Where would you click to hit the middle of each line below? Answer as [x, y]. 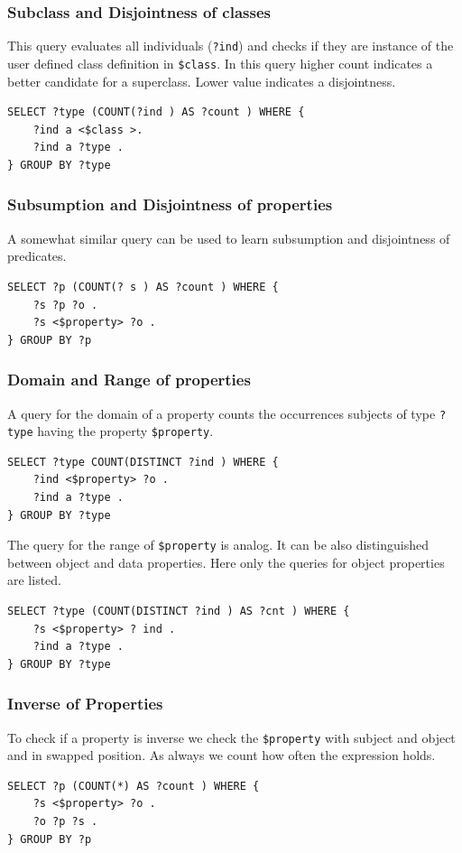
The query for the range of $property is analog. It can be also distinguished [218, 545]
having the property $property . [125, 431]
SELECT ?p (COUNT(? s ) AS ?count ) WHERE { [143, 287]
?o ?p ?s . [65, 822]
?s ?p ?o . [65, 305]
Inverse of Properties [85, 704]
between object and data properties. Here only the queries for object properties [226, 562]
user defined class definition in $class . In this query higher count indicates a [220, 63]
